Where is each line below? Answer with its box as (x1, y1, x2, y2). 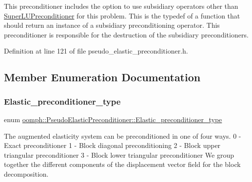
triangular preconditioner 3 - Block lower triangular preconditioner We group (4, 149, 234, 160)
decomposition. (4, 168, 49, 179)
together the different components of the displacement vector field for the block (4, 159, 241, 169)
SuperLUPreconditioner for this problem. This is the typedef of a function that (4, 10, 240, 20)
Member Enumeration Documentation (4, 70, 201, 85)
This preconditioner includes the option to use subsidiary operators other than (4, 1, 238, 11)
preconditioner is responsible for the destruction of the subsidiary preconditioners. (4, 29, 249, 39)
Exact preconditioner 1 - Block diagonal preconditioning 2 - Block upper (4, 140, 221, 150)
